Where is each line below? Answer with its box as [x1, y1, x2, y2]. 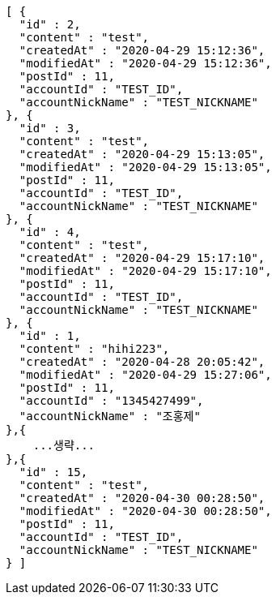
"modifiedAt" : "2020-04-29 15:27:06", [19, 368, 272, 381]
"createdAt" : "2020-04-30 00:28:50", [19, 492, 265, 504]
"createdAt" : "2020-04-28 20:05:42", [19, 355, 265, 368]
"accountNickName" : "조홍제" [19, 410, 201, 423]
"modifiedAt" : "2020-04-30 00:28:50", [19, 504, 272, 517]
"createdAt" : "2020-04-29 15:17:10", [19, 251, 265, 264]
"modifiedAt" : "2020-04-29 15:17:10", [19, 264, 272, 277]
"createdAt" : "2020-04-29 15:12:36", [19, 44, 265, 57]
